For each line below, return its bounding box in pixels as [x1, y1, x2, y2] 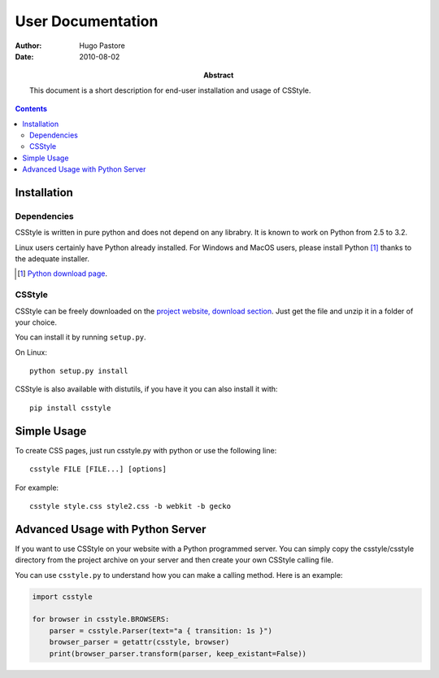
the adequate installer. [15, 254, 89, 264]
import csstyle [32, 592, 93, 601]
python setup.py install [29, 366, 128, 376]
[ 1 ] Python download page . [17, 269, 107, 278]
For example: [15, 483, 59, 492]
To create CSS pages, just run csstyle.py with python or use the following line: [15, 445, 277, 455]
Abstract [203, 70, 234, 81]
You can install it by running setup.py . [15, 332, 146, 342]
